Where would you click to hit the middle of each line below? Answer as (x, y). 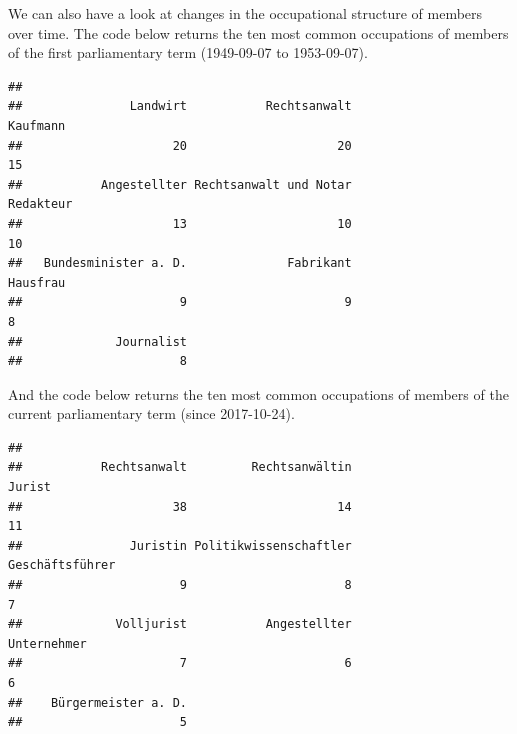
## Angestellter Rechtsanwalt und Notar (180, 184)
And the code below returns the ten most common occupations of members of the (258, 393)
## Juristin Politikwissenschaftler (180, 545)
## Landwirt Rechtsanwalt (180, 106)
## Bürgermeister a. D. (97, 702)
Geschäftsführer (62, 565)
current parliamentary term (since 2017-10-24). (151, 413)
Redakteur (40, 204)
